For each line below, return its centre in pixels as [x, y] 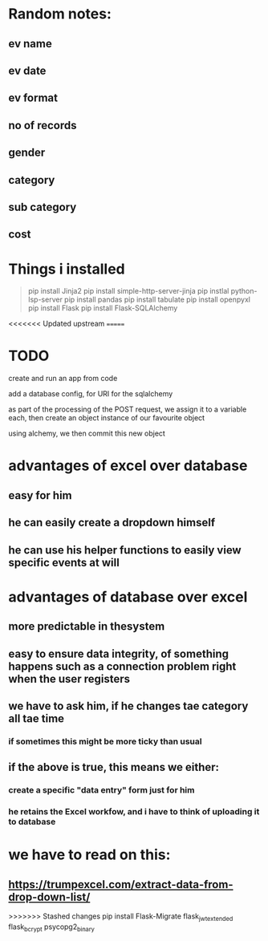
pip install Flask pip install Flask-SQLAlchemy [103, 308]
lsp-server [45, 300]
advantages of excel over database [128, 466]
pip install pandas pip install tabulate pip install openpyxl [157, 300]
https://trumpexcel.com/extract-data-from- [121, 884]
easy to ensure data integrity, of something [119, 653]
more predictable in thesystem [87, 627]
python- [244, 291]
